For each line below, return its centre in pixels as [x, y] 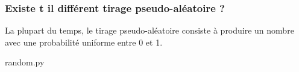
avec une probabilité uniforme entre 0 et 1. [84, 42]
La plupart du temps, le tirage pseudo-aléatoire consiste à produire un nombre [149, 30]
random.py [25, 62]
